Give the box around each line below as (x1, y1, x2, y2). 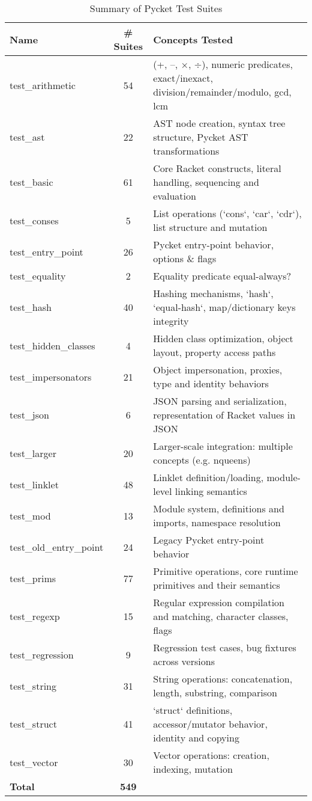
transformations (153, 144, 220, 158)
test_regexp (10, 609, 60, 623)
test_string (10, 678, 57, 693)
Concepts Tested (153, 32, 233, 46)
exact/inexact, (153, 71, 213, 85)
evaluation (153, 189, 196, 203)
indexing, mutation (153, 762, 233, 776)
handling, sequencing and (153, 175, 259, 189)
